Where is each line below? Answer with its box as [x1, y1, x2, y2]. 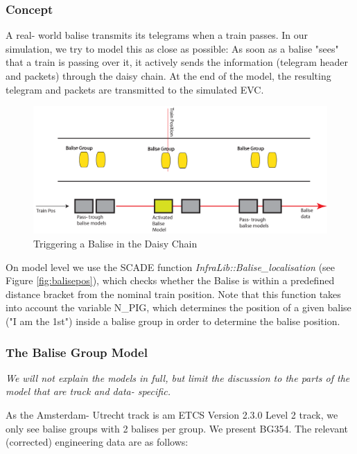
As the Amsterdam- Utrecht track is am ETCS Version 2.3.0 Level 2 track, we [6, 408, 338, 421]
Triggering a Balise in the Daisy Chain [33, 236, 198, 251]
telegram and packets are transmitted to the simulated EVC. [6, 82, 264, 96]
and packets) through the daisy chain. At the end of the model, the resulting [6, 69, 331, 82]
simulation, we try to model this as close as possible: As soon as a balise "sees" [6, 41, 339, 55]
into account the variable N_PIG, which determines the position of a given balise [6, 300, 351, 315]
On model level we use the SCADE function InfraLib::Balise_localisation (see [6, 259, 336, 274]
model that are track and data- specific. [6, 384, 171, 399]
